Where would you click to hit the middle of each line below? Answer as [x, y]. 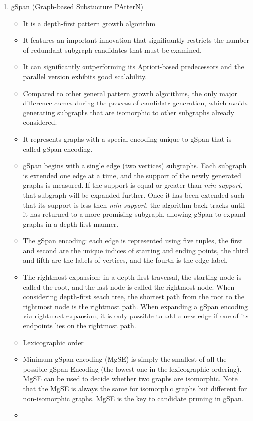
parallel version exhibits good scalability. [85, 76]
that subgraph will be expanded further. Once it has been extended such [134, 194]
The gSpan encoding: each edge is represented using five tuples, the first [133, 241]
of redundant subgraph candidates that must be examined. [112, 50]
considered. [40, 122]
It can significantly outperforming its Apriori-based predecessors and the [133, 66]
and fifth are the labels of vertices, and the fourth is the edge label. [126, 260]
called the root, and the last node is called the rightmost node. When [129, 286]
